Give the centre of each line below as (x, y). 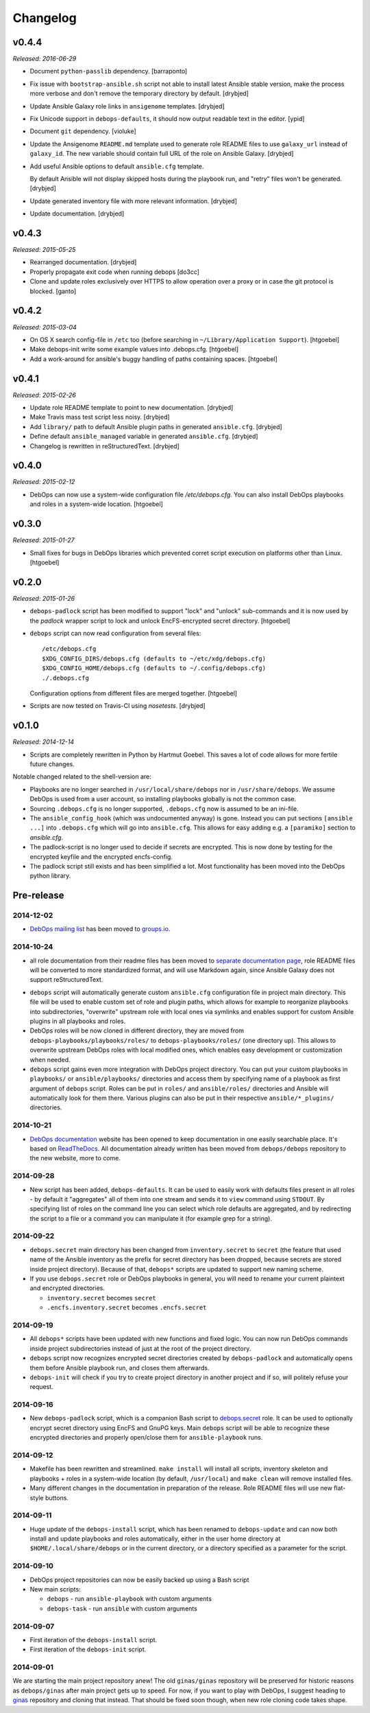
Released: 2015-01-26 (44, 598)
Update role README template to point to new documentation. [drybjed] (132, 407)
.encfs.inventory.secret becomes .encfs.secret (127, 1307)
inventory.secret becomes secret (102, 1298)
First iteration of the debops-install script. (94, 1640)
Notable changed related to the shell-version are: (82, 777)
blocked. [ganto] (53, 291)
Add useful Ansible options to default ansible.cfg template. (117, 166)
